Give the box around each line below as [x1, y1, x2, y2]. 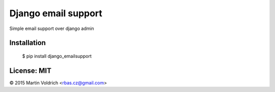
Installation [9, 39, 46, 47]
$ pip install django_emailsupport [22, 53, 92, 59]
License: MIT [9, 66, 52, 75]
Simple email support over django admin [9, 25, 94, 32]
